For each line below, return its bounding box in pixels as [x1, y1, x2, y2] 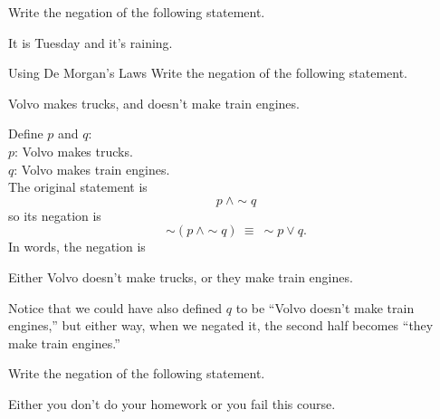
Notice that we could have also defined [8, 298, 223, 317]
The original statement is [8, 177, 148, 196]
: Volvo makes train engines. [14, 159, 170, 178]
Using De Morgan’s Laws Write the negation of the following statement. [8, 63, 407, 82]
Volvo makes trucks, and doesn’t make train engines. [8, 93, 300, 112]
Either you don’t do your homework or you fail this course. [8, 394, 336, 413]
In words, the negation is [8, 237, 146, 256]
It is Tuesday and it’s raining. [8, 33, 173, 52]
